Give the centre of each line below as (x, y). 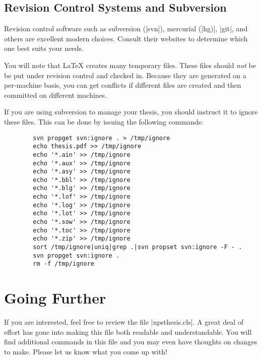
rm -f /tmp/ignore (63, 264)
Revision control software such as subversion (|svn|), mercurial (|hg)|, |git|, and (126, 28)
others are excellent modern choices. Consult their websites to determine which (126, 38)
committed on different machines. (56, 95)
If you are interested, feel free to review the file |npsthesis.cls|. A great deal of (124, 322)
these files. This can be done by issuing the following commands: (104, 121)
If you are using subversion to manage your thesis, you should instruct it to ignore (131, 112)
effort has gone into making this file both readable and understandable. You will (128, 332)
